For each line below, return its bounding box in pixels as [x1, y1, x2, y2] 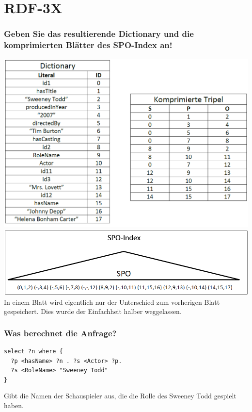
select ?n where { [4, 348, 63, 355]
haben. [4, 400, 24, 411]
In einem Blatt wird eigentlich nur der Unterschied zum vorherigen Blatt [4, 297, 220, 307]
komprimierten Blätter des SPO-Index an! [4, 39, 173, 51]
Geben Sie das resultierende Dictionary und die [4, 28, 194, 40]
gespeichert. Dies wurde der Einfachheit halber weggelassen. [4, 306, 182, 316]
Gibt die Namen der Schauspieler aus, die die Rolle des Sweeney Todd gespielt [4, 391, 236, 401]
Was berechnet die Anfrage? [4, 327, 117, 339]
